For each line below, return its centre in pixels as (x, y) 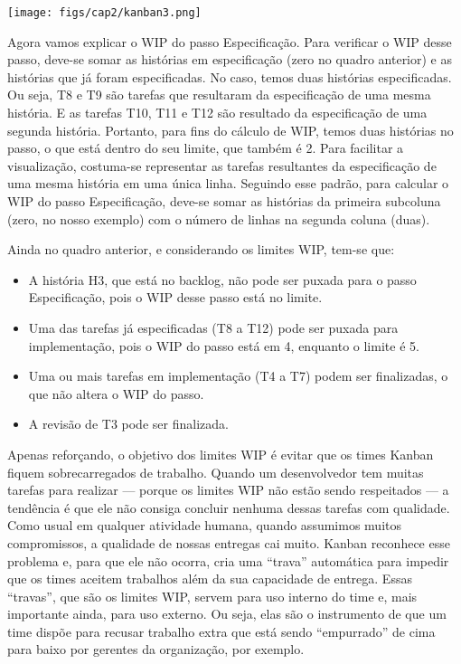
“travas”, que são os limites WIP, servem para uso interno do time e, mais (212, 596)
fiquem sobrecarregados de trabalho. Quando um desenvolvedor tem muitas (216, 472)
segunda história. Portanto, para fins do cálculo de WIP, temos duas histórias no (230, 130)
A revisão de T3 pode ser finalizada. (128, 424)
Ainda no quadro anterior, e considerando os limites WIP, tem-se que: (201, 249)
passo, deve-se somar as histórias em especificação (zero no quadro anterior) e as (230, 59)
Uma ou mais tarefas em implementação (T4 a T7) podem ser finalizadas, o (238, 376)
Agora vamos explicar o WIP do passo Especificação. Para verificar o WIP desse (230, 41)
